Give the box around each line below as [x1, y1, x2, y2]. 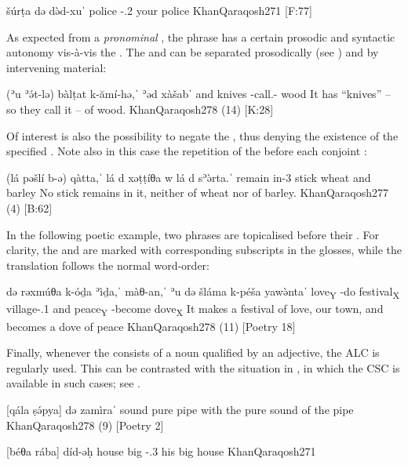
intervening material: [6, 59, 107, 75]
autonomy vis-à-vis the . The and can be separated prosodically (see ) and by [6, 44, 379, 60]
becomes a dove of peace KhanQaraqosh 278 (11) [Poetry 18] [6, 318, 296, 334]
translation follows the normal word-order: [6, 256, 209, 273]
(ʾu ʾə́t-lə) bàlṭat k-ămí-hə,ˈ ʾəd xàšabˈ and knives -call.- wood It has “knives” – [6, 85, 391, 102]
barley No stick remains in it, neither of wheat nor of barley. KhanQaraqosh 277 [6, 184, 389, 201]
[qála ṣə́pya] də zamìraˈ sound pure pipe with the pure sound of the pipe [6, 401, 354, 417]
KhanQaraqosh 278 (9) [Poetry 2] [6, 416, 164, 433]
